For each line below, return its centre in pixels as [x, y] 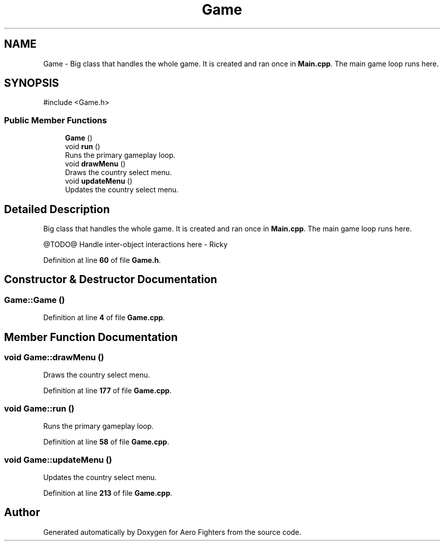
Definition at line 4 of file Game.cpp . [104, 318]
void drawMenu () [95, 164]
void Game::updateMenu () [58, 459]
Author [22, 513]
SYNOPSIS [32, 83]
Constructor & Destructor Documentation [111, 280]
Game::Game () [35, 300]
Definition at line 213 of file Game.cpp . [108, 493]
